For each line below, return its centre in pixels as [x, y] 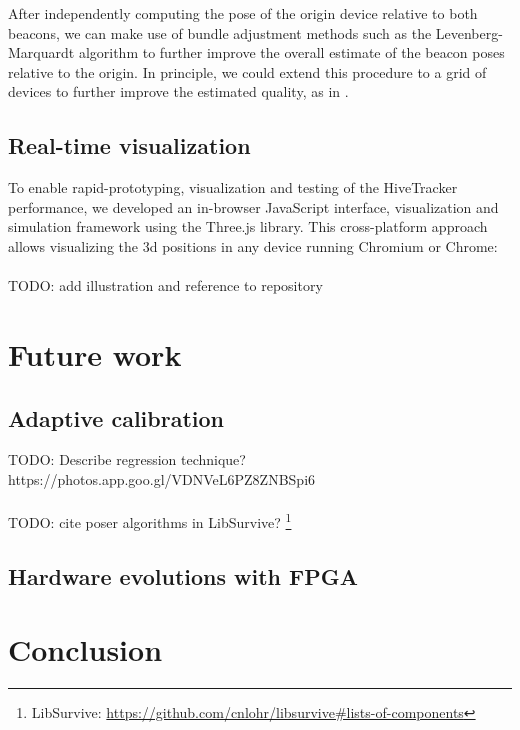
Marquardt [41, 52]
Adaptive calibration [116, 417]
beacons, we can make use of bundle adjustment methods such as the [220, 32]
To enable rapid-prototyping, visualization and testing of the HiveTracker [233, 187]
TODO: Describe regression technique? [127, 459]
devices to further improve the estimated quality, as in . [178, 91]
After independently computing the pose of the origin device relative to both [243, 13]
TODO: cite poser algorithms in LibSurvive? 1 [150, 520]
